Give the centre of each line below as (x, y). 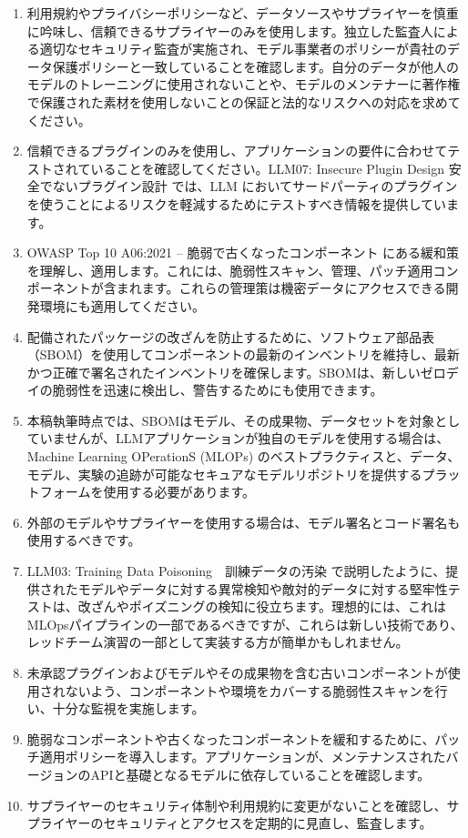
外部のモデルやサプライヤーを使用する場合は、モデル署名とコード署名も (244, 522)
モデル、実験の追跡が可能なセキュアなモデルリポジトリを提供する (224, 474)
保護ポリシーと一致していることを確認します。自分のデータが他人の (255, 66)
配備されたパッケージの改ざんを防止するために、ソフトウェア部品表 (231, 336)
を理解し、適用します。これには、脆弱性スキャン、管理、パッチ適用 (230, 270)
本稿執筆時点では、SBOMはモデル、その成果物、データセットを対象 (231, 420)
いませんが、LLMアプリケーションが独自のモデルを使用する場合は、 (244, 438)
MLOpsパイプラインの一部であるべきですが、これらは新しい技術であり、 (245, 624)
